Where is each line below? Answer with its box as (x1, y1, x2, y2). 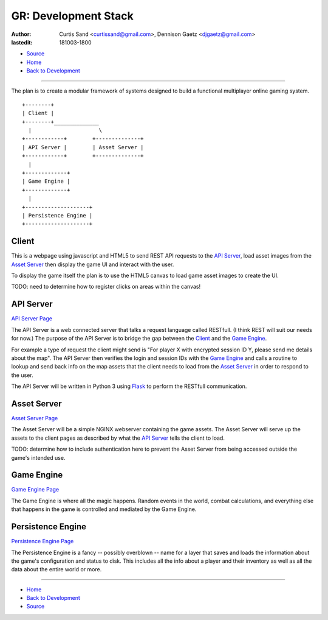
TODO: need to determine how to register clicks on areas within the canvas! (11, 283, 200, 291)
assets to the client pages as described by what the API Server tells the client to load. (11, 434, 225, 442)
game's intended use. (11, 454, 66, 461)
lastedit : (11, 38, 33, 46)
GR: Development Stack (11, 9, 134, 23)
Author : (11, 30, 32, 38)
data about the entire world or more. (11, 566, 102, 573)
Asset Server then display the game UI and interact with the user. (11, 261, 174, 268)
